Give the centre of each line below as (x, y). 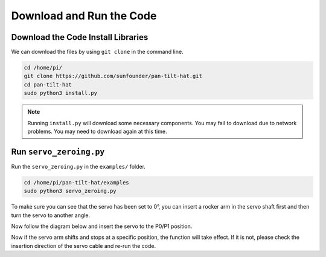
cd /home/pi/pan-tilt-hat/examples (76, 182)
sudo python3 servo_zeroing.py (70, 191)
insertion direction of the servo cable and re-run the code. (84, 246)
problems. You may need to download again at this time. (97, 131)
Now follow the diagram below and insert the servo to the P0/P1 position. (102, 226)
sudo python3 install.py (61, 93)
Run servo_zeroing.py (58, 151)
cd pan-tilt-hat (48, 84)
